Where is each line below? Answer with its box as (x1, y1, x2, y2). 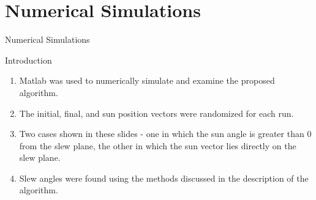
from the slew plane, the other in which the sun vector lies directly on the (19, 139, 296, 152)
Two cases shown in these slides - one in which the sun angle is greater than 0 (19, 127, 312, 140)
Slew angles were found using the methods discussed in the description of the (19, 171, 309, 184)
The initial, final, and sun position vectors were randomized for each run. (19, 106, 294, 119)
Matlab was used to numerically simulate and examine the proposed (19, 74, 275, 87)
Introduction (5, 53, 52, 66)
